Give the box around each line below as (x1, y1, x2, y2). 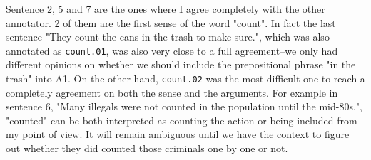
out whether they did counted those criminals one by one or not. (6, 141, 288, 156)
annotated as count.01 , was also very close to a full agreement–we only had (6, 43, 338, 58)
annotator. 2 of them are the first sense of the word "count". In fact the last (6, 15, 336, 30)
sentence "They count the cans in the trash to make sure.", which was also (6, 29, 330, 44)
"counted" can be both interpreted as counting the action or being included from (6, 112, 357, 127)
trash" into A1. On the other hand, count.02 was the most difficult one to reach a (6, 71, 365, 86)
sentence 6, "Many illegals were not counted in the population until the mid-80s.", (6, 99, 362, 114)
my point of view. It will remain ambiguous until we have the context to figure (6, 127, 350, 142)
